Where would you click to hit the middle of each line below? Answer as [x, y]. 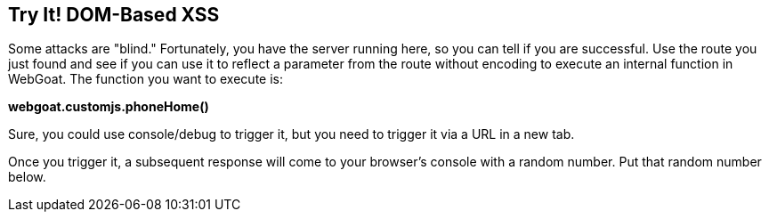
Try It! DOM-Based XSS [114, 15]
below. [27, 177]
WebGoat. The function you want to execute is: [146, 79]
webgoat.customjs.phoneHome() [109, 107]
